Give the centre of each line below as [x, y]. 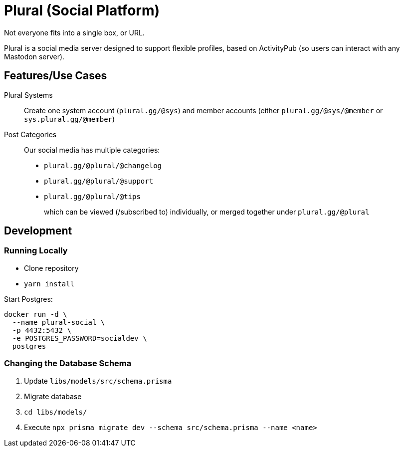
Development [38, 231]
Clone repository [51, 268]
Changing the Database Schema [68, 363]
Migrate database [53, 396]
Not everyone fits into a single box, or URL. [74, 32]
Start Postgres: [28, 299]
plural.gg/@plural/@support [99, 181]
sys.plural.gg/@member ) [70, 119]
